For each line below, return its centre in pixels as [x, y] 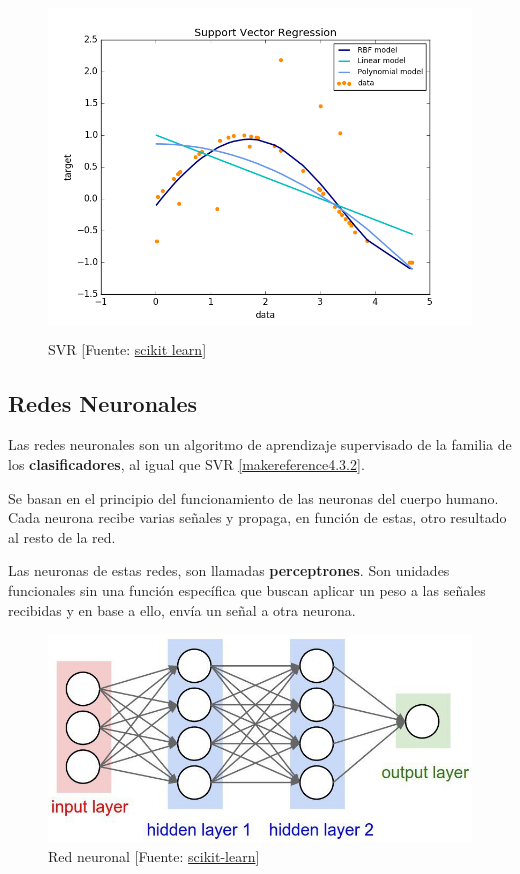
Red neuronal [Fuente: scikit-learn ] [154, 855]
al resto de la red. [62, 536]
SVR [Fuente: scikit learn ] [127, 348]
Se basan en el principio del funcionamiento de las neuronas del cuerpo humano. [253, 497]
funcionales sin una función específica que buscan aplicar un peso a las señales [247, 589]
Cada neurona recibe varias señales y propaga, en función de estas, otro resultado [257, 517]
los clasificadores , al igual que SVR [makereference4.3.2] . [186, 463]
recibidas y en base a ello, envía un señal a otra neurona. [182, 609]
